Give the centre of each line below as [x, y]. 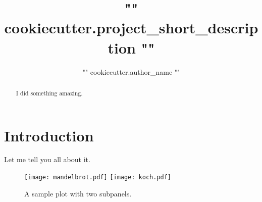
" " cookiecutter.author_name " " [131, 71]
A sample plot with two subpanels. [78, 193]
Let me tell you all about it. [47, 159]
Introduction [49, 135]
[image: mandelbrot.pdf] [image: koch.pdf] [98, 178]
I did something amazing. [49, 93]
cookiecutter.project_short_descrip [131, 28]
